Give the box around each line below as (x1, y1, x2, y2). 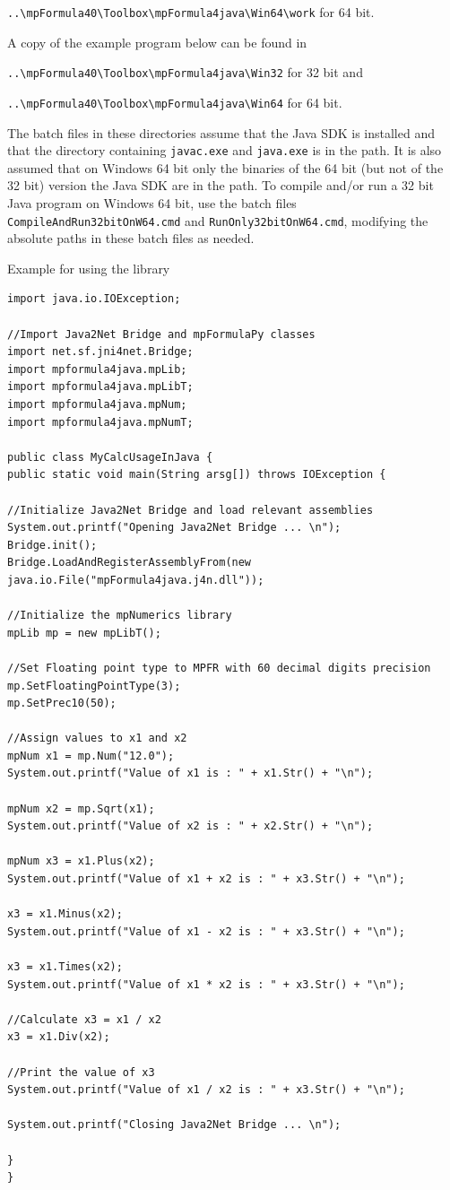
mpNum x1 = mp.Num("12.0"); (7, 749, 175, 762)
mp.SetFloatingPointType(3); (7, 679, 181, 692)
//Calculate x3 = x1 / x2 (7, 1012, 161, 1026)
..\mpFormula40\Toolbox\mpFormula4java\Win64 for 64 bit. (7, 92, 342, 111)
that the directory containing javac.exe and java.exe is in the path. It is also (7, 141, 442, 160)
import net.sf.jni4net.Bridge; (7, 345, 194, 359)
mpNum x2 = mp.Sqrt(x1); (7, 802, 155, 815)
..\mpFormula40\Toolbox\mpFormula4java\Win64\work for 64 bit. (7, 3, 375, 21)
